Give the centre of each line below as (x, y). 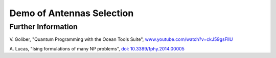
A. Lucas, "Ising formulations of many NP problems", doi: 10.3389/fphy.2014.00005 (97, 48)
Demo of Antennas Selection (72, 13)
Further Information (43, 27)
